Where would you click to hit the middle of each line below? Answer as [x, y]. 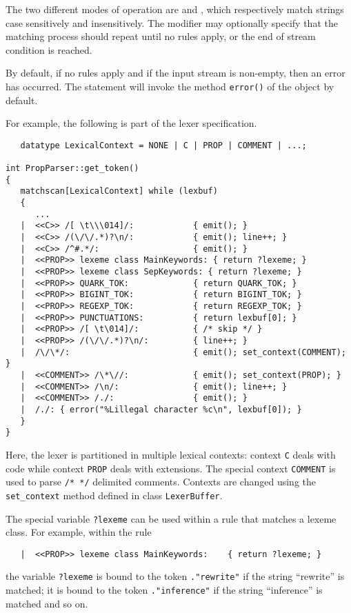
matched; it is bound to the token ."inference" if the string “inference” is [164, 590]
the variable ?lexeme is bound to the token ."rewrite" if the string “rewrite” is [175, 576]
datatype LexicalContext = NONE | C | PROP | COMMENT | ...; [163, 145]
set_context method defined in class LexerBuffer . [114, 495]
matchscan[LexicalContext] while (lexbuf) [119, 191]
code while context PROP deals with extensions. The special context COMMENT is [171, 468]
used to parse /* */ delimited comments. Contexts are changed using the [161, 482]
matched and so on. [47, 603]
